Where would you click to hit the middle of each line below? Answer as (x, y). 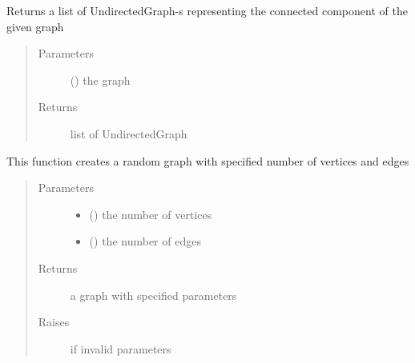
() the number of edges (145, 241)
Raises (54, 322)
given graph (35, 26)
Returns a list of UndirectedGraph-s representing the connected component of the (207, 10)
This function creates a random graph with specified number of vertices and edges (208, 160)
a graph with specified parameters (153, 295)
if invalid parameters (121, 348)
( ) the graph (100, 80)
